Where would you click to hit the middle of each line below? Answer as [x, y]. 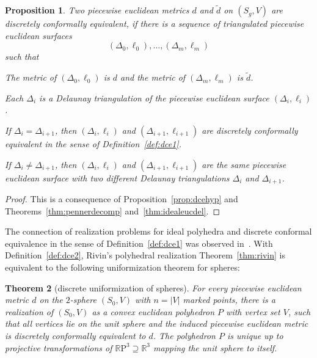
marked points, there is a [229, 300]
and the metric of [153, 77]
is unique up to [255, 335]
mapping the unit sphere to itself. [215, 347]
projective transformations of [59, 347]
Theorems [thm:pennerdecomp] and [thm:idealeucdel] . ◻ [113, 210]
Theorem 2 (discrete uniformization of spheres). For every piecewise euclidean [153, 287]
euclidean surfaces [38, 35]
